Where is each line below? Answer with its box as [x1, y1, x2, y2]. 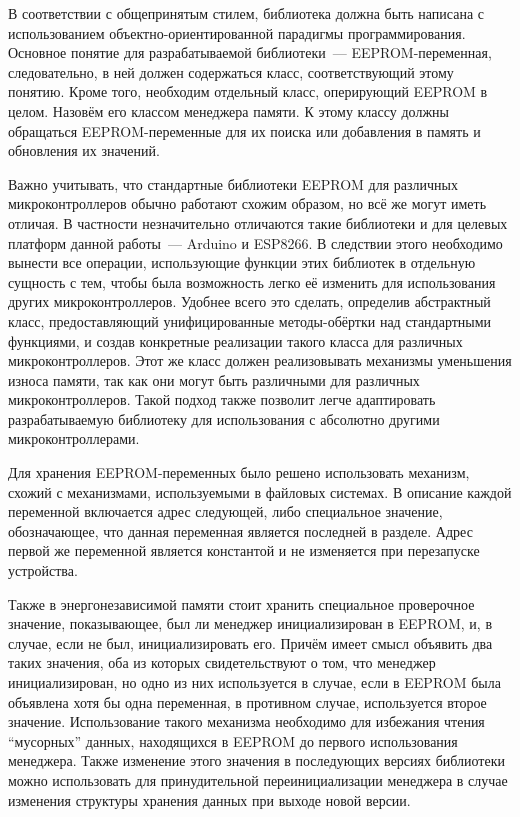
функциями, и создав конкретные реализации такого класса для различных [8, 330, 463, 351]
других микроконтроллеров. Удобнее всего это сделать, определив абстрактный [8, 291, 491, 312]
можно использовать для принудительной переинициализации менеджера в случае [8, 769, 508, 790]
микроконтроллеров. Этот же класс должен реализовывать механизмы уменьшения [8, 350, 512, 371]
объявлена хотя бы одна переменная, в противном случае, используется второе [8, 691, 487, 712]
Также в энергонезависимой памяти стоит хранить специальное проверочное [8, 593, 475, 614]
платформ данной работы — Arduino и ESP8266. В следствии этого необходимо [8, 232, 503, 253]
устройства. [8, 560, 78, 581]
